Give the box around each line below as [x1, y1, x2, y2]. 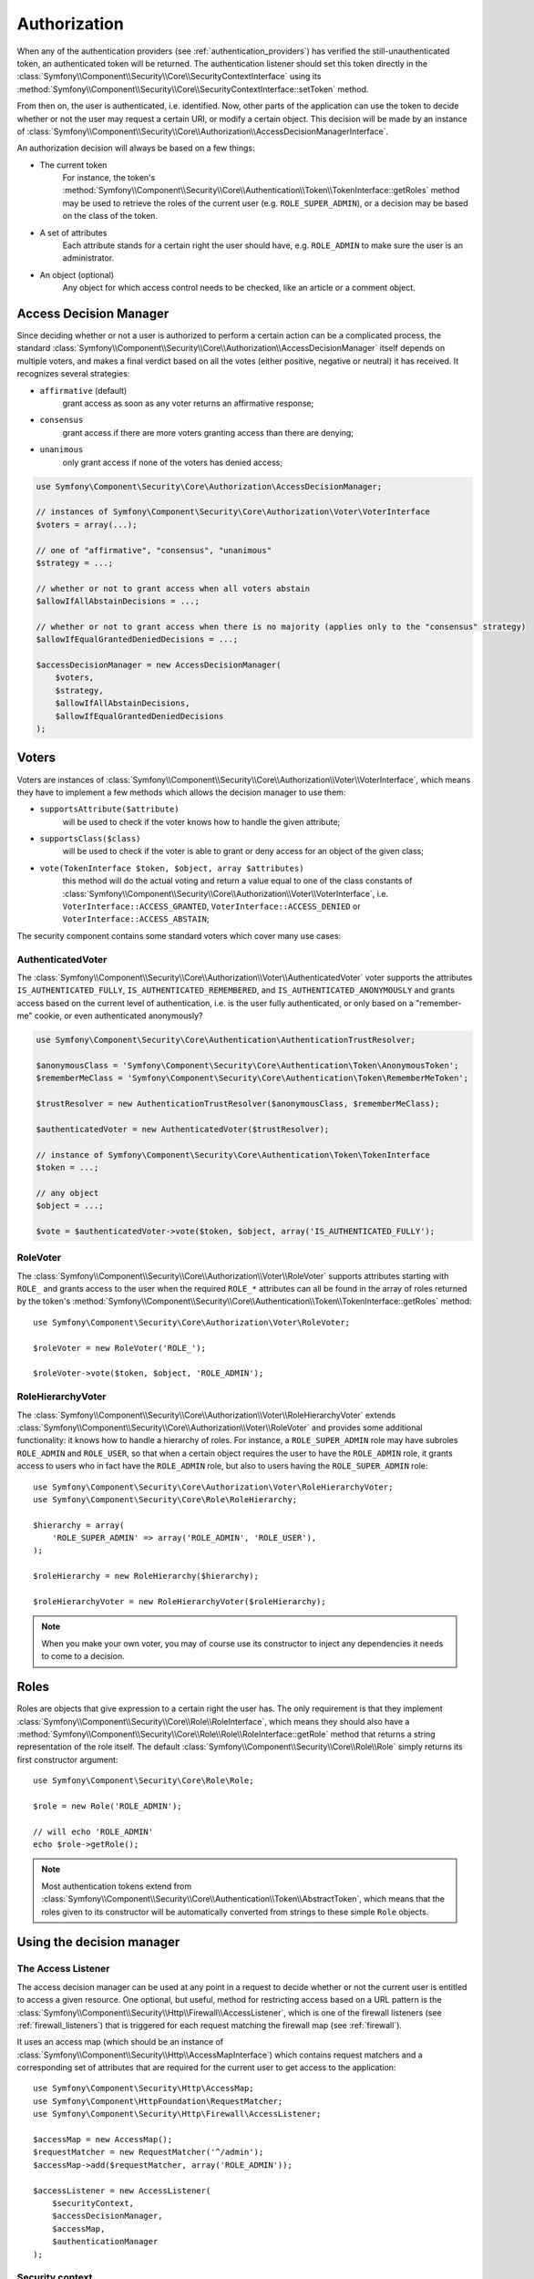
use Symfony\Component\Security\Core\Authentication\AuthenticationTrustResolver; [36, 1035, 416, 1046]
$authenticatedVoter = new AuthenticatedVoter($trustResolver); [36, 1124, 330, 1134]
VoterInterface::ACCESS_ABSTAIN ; [62, 913, 210, 924]
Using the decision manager [16, 1934, 180, 1950]
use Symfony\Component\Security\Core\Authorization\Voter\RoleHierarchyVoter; [33, 1481, 394, 1492]
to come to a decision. [41, 1651, 125, 1662]
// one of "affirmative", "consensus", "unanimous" [36, 545, 272, 555]
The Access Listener [16, 1963, 110, 1975]
